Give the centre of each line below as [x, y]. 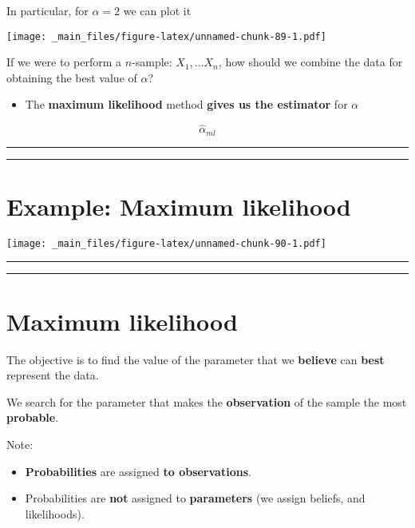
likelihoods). [55, 513]
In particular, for [47, 10]
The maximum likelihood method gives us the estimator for [186, 104]
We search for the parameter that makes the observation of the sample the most [207, 401]
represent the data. [53, 375]
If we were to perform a [64, 62]
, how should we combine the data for [310, 62]
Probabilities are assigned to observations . [138, 471]
